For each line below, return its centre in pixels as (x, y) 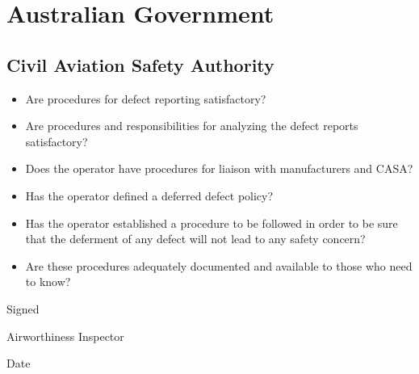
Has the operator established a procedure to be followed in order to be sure (212, 223)
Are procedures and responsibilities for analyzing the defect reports (192, 126)
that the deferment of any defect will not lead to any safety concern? (195, 239)
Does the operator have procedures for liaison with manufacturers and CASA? (219, 168)
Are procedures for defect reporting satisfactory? (146, 98)
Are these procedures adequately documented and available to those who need (219, 265)
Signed (23, 308)
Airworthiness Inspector (65, 336)
